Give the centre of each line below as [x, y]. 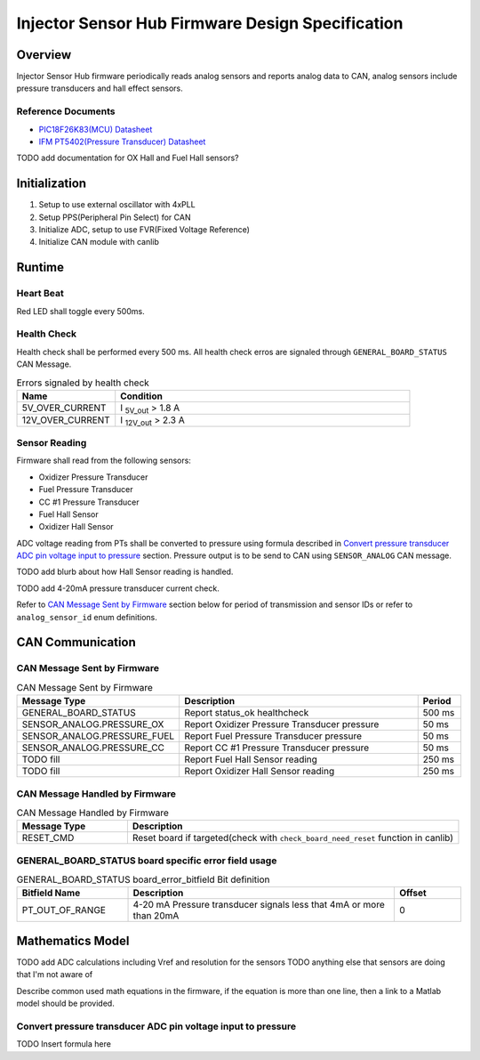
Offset [412, 893]
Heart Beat [40, 294]
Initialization [52, 184]
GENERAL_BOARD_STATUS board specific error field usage [147, 861]
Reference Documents [66, 111]
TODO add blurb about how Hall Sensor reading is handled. [125, 572]
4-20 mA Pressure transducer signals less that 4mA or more [259, 905]
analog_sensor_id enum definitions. [87, 617]
